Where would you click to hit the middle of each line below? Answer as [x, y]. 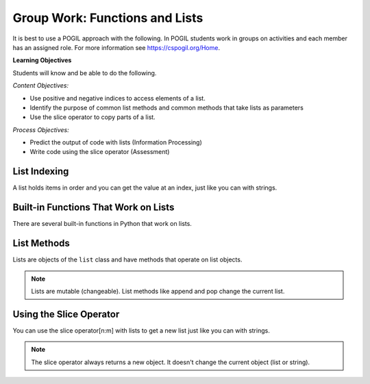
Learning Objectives [42, 60]
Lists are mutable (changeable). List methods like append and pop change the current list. [158, 291]
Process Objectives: [41, 129]
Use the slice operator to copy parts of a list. [92, 117]
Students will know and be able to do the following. [85, 73]
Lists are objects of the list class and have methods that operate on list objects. [127, 259]
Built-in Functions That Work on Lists [94, 208]
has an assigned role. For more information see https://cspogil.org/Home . [116, 47]
